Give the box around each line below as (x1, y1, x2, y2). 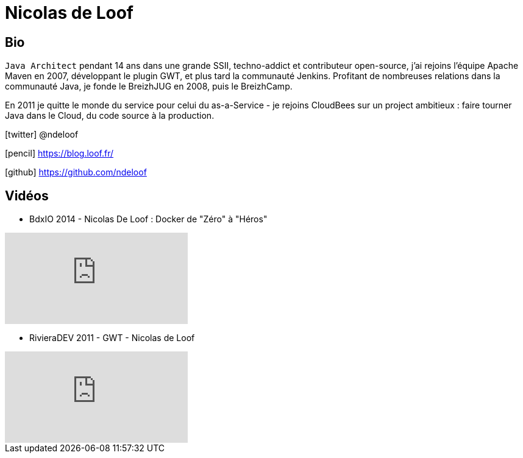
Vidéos (5, 188, 49, 203)
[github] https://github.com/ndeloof (5, 167, 147, 178)
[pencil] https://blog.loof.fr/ (5, 148, 114, 159)
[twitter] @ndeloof (5, 129, 79, 140)
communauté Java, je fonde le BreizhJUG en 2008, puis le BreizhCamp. (5, 81, 293, 92)
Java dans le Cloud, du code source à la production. (5, 110, 215, 121)
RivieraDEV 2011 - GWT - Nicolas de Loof (29, 333, 195, 343)
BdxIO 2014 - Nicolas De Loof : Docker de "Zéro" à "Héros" (29, 214, 268, 225)
